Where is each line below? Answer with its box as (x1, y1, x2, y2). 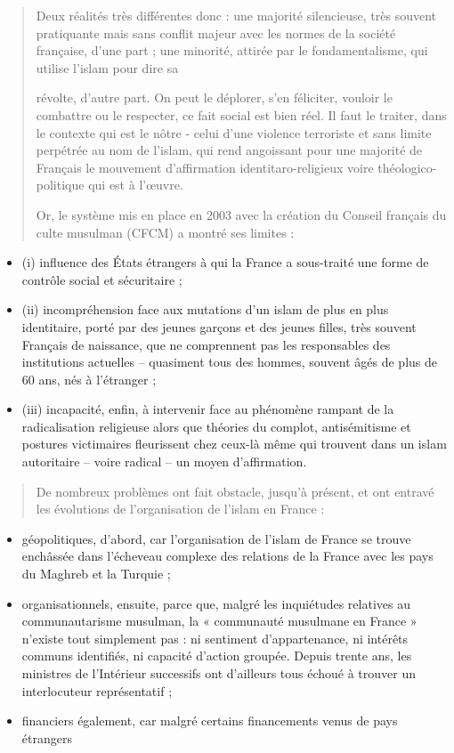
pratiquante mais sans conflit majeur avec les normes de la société (36, 23, 396, 42)
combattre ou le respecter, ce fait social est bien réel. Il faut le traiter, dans (36, 105, 447, 124)
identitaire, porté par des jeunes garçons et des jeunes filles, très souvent (21, 317, 417, 336)
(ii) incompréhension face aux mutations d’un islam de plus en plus (21, 300, 389, 319)
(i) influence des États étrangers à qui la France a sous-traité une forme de (21, 253, 429, 271)
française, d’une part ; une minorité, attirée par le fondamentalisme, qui (36, 41, 428, 60)
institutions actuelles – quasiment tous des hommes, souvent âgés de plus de (21, 352, 438, 371)
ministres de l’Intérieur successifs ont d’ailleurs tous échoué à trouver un (21, 664, 417, 682)
